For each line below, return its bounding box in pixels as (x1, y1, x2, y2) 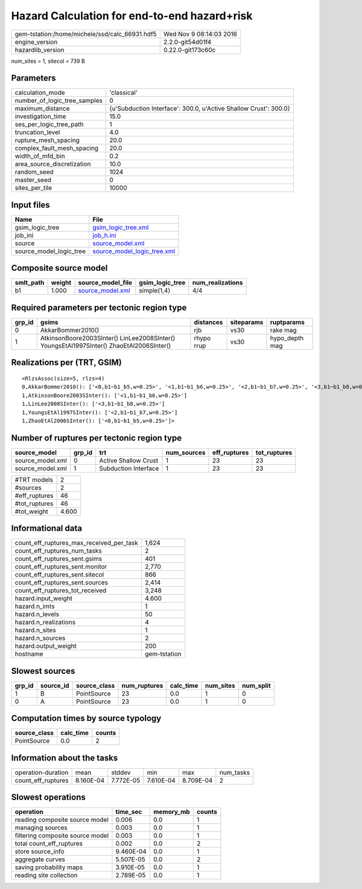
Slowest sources (11, 665, 75, 676)
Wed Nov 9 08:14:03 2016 (163, 30, 238, 38)
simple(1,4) (139, 286, 171, 295)
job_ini (14, 231, 34, 239)
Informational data (11, 523, 83, 534)
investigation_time (14, 112, 66, 121)
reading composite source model (14, 816, 109, 824)
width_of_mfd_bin (14, 152, 66, 160)
